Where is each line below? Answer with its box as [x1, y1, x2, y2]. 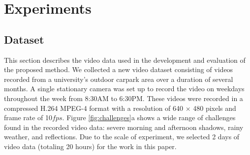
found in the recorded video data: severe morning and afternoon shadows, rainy [4, 122, 244, 132]
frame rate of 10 [4, 112, 53, 123]
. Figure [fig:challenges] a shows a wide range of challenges [62, 112, 236, 123]
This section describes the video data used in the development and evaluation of [4, 54, 246, 65]
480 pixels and [193, 103, 236, 113]
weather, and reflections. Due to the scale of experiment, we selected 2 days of [4, 131, 240, 142]
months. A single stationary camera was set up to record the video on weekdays [4, 83, 245, 94]
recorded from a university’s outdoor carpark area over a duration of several [4, 74, 233, 84]
